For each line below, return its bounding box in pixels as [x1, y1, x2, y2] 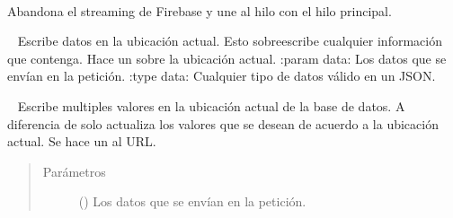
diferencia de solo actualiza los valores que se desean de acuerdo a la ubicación [7, 114, 439, 133]
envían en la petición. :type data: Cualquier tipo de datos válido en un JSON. [7, 66, 436, 85]
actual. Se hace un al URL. [7, 132, 156, 151]
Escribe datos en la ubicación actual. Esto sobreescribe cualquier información [17, 31, 442, 50]
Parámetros [42, 161, 106, 180]
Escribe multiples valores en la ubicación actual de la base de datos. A [17, 96, 405, 115]
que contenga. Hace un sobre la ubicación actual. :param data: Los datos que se [7, 48, 447, 67]
